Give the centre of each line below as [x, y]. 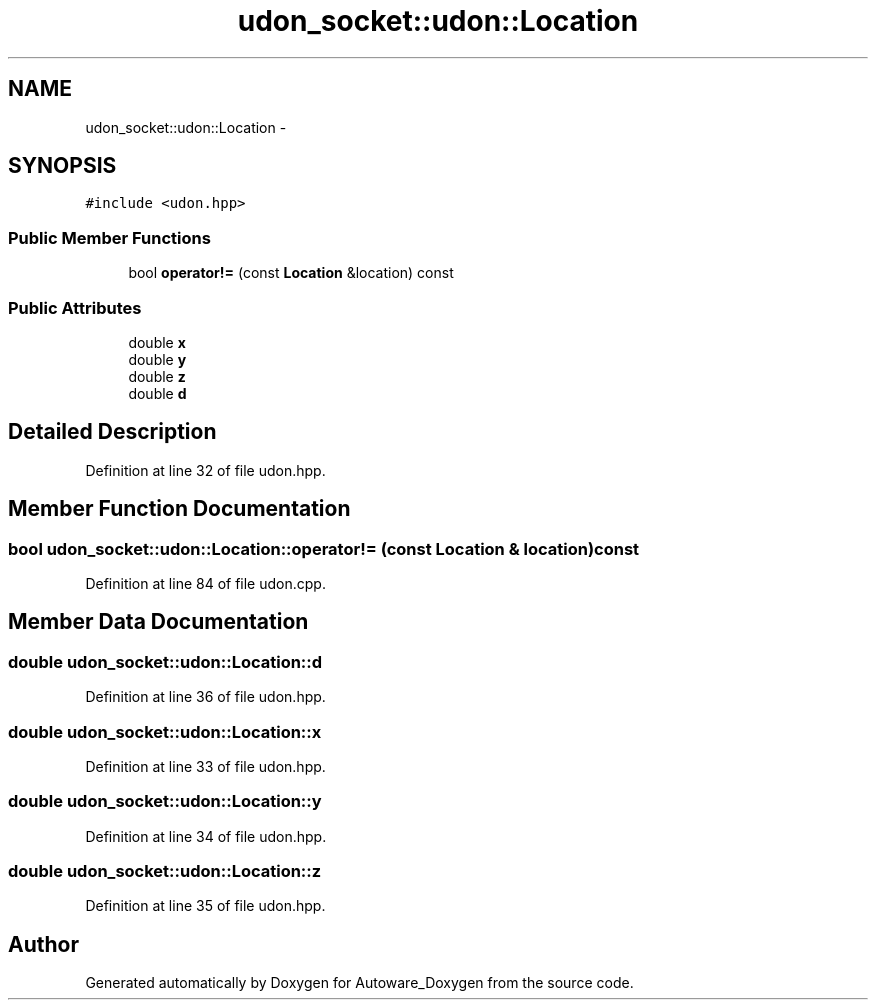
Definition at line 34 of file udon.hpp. [206, 836]
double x [157, 342]
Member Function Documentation [179, 509]
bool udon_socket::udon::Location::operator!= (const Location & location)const [324, 548]
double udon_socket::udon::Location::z [165, 871]
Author [43, 944]
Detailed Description [112, 432]
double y [157, 359]
